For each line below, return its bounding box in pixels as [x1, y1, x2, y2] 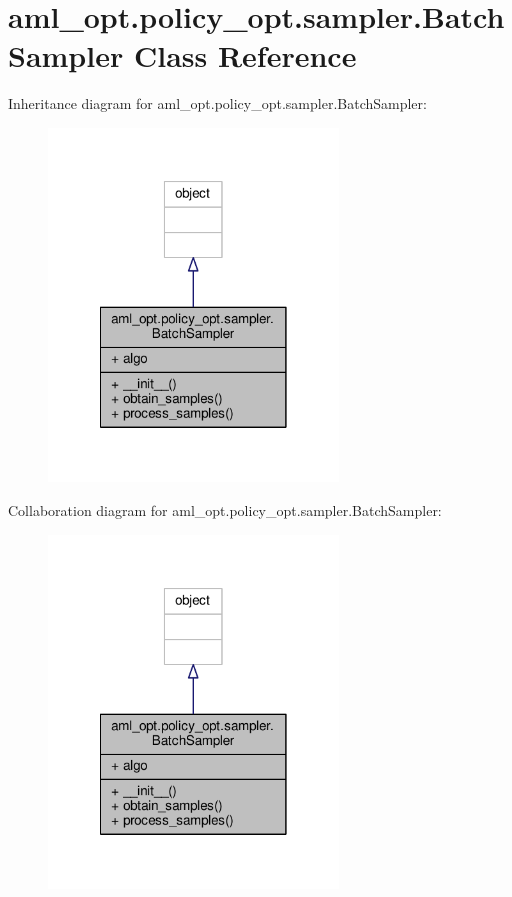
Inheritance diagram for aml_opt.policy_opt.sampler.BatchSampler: [8, 93, 427, 114]
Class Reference [133, 35, 357, 76]
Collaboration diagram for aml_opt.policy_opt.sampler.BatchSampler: [8, 500, 442, 521]
